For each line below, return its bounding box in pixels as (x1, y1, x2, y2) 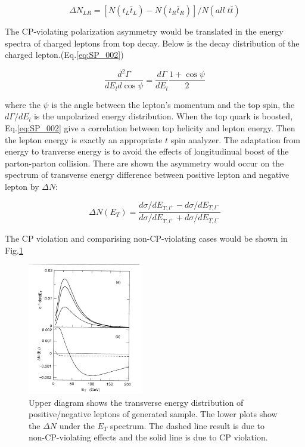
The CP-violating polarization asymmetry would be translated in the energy (5, 25, 284, 37)
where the (5, 98, 41, 110)
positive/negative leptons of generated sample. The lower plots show (29, 408, 278, 420)
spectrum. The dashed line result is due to (110, 419, 265, 431)
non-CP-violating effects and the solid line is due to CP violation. (29, 431, 268, 443)
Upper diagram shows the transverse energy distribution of (29, 396, 244, 408)
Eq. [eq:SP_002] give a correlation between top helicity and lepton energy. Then (5, 121, 295, 134)
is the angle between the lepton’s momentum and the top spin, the (51, 98, 295, 110)
